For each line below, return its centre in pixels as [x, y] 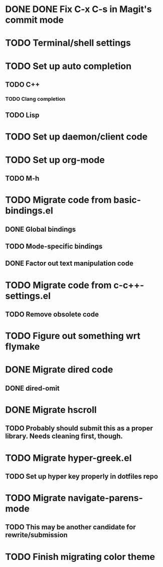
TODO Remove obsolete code [52, 314]
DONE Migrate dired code [59, 370]
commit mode [35, 20]
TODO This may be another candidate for [71, 527]
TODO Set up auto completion [68, 66]
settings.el [28, 296]
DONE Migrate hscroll [51, 410]
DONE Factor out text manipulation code [69, 264]
